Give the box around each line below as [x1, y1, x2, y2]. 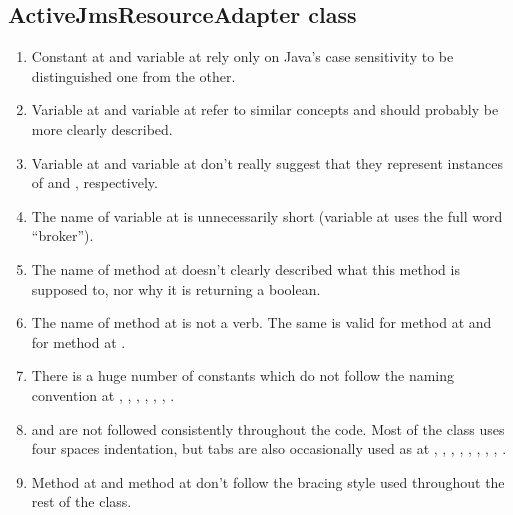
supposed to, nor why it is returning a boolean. [31, 278, 321, 299]
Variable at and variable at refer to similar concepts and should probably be [31, 99, 499, 120]
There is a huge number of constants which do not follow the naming [31, 365, 455, 386]
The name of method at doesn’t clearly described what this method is [31, 258, 460, 279]
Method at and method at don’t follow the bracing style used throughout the [31, 471, 505, 492]
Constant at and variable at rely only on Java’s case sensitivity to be [31, 46, 454, 67]
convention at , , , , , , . [31, 384, 175, 405]
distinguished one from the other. [31, 65, 236, 86]
